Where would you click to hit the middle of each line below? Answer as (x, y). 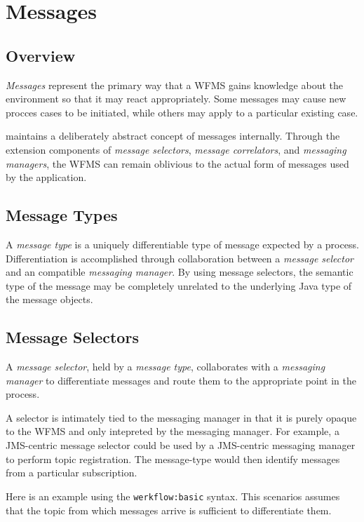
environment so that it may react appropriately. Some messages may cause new (176, 99)
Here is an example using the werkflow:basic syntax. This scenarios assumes (173, 496)
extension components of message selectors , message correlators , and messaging (176, 149)
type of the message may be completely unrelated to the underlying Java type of (179, 285)
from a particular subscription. (72, 473)
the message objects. (49, 299)
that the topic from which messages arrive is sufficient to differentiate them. (169, 510)
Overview (41, 55)
